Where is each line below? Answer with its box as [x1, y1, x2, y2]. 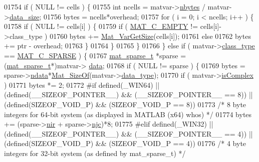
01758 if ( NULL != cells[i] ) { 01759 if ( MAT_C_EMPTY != [4, 21, 198, 31]
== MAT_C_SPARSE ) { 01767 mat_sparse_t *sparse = [4, 50, 186, 60]
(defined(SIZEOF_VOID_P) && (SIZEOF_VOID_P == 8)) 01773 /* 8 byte [4, 99, 246, 109]
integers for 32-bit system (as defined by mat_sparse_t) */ [4, 148, 186, 158]
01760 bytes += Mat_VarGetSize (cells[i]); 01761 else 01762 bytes [50, 30, 251, 41]
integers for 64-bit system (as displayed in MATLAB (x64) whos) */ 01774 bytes [4, 109, 252, 119]
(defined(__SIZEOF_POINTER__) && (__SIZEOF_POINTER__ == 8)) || [4, 89, 253, 100]
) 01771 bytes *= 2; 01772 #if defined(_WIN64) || [4, 79, 160, 90]
